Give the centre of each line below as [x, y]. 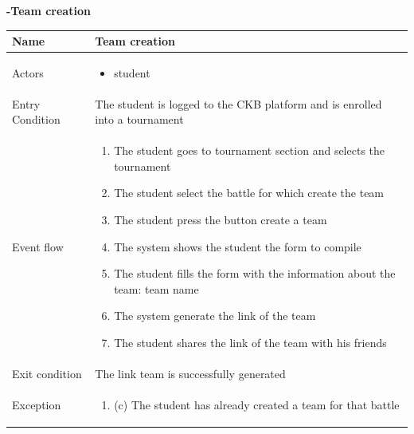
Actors [28, 72]
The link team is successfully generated [190, 373]
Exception [37, 404]
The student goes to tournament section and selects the [250, 150]
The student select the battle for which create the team [249, 193]
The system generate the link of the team [215, 316]
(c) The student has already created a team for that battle [257, 404]
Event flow [38, 246]
